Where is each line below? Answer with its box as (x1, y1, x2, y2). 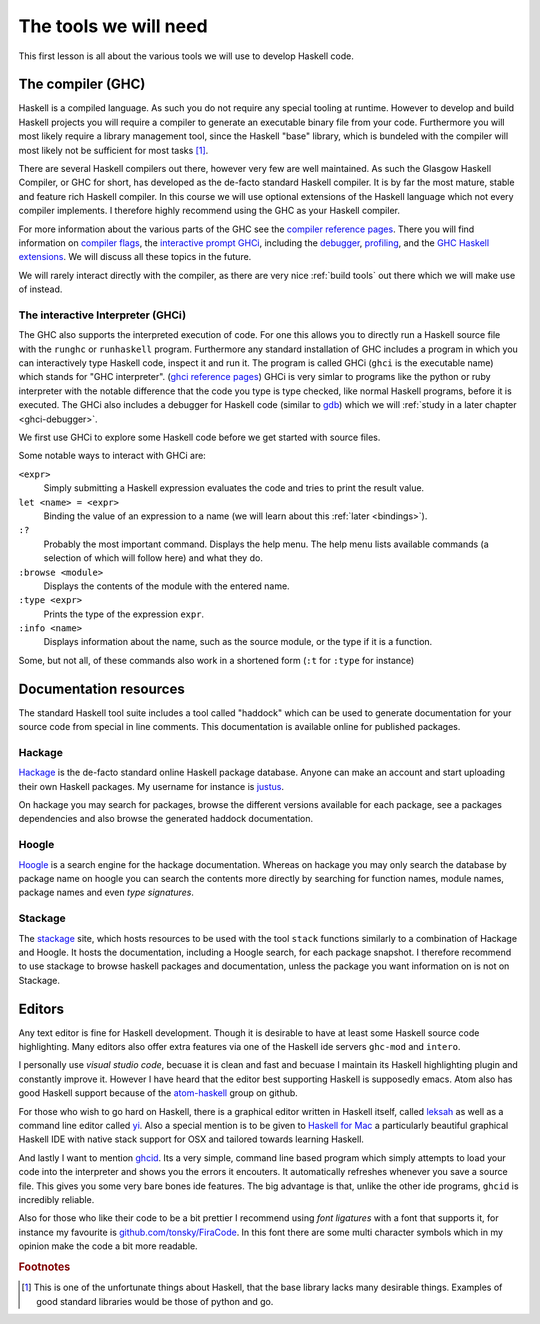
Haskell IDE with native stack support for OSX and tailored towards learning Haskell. (18, 1133, 365, 1145)
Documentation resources (18, 680, 185, 697)
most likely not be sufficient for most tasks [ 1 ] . (18, 144, 209, 156)
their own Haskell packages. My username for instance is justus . (18, 780, 285, 792)
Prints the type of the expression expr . (43, 608, 205, 620)
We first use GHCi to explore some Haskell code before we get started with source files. (18, 431, 381, 444)
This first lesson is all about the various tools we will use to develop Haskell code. (18, 50, 354, 62)
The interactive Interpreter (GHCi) (18, 308, 187, 322)
